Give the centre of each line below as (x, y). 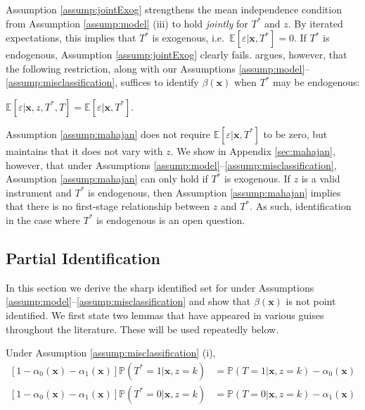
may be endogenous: (316, 82)
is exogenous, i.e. (188, 38)
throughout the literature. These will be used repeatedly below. (142, 329)
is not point (311, 301)
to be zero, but (295, 133)
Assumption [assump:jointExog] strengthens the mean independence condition (174, 9)
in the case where (43, 219)
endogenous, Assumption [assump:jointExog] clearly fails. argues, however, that (177, 55)
